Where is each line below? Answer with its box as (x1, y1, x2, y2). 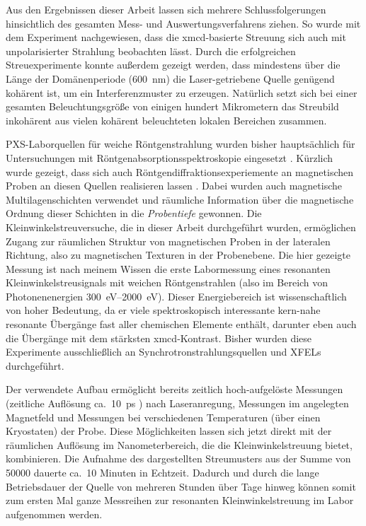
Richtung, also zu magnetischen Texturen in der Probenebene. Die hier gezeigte (6, 247, 350, 262)
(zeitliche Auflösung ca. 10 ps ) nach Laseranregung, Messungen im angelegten (6, 396, 349, 411)
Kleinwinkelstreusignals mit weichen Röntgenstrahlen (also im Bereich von (6, 275, 328, 290)
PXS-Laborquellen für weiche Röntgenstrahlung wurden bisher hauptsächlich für (6, 136, 355, 151)
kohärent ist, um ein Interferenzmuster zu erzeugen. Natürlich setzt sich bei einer (6, 85, 358, 100)
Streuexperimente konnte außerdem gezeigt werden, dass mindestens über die (6, 57, 341, 72)
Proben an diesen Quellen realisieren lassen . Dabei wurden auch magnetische (6, 178, 342, 193)
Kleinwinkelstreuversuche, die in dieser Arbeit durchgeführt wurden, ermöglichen (6, 219, 356, 234)
